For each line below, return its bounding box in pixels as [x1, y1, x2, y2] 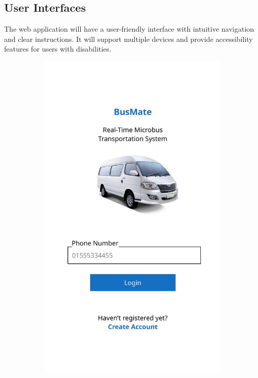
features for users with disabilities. [4, 43, 111, 54]
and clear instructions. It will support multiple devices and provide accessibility [4, 33, 253, 44]
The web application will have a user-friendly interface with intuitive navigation [4, 23, 254, 34]
